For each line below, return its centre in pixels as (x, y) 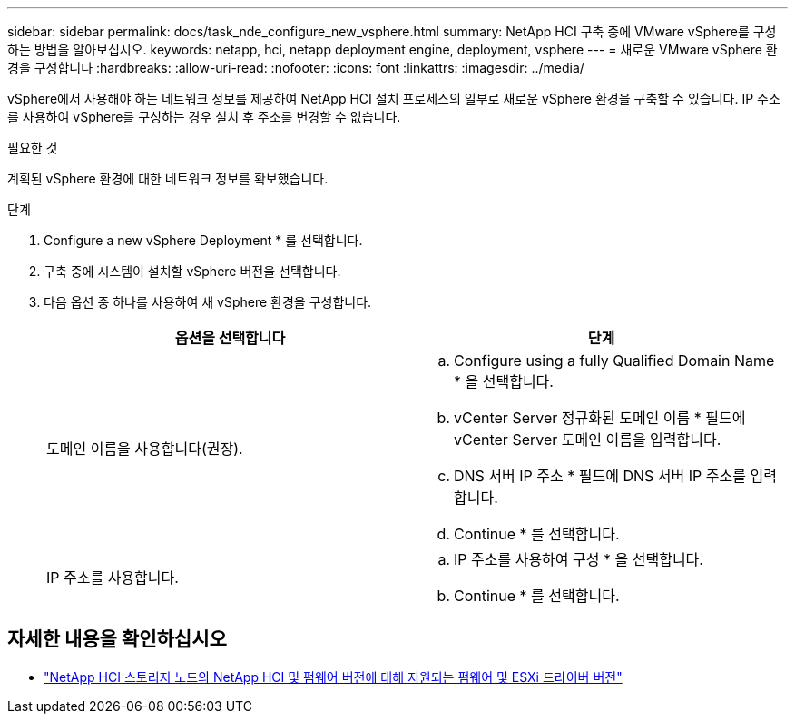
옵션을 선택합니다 (230, 338)
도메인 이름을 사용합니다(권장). (145, 449)
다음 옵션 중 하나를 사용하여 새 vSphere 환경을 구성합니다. (208, 302)
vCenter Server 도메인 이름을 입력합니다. (588, 440)
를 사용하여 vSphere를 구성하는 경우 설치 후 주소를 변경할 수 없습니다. (204, 117)
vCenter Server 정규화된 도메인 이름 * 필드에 (600, 418)
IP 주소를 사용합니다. (113, 578)
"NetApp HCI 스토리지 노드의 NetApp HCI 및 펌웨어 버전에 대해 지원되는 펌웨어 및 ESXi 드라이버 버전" (333, 677)
